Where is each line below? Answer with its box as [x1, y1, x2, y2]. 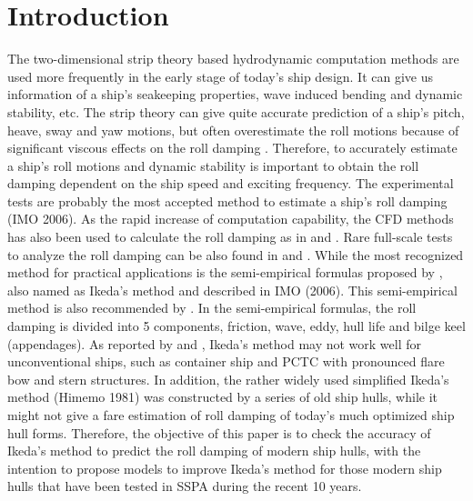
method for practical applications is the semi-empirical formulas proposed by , [7, 263, 443, 282]
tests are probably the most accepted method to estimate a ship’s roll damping [7, 191, 448, 210]
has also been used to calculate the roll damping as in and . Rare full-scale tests [7, 227, 453, 246]
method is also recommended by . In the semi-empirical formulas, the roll [7, 298, 417, 317]
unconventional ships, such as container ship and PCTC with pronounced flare [7, 352, 445, 371]
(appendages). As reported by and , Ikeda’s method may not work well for [7, 334, 422, 353]
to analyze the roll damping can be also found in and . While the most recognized [7, 245, 464, 264]
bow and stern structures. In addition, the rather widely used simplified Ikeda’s [7, 369, 449, 388]
